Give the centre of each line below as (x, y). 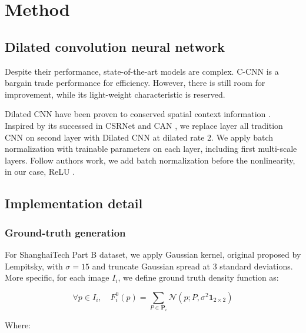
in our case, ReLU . (40, 172)
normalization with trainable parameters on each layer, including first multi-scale (151, 149)
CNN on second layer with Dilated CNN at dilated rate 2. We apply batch (139, 137)
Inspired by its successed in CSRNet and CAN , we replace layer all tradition (144, 125)
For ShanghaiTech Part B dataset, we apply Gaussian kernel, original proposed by (153, 254)
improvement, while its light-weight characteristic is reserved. (115, 94)
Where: (18, 324)
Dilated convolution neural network (115, 46)
